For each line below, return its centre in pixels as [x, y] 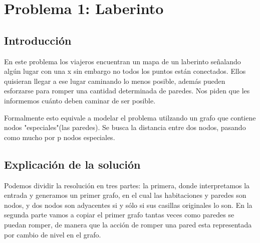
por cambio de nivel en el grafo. [53, 234]
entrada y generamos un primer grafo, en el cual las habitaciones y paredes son [125, 195]
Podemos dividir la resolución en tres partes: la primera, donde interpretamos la [127, 185]
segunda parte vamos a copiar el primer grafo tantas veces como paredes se [119, 215]
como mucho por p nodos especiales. [60, 137]
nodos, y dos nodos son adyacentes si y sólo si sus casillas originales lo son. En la [128, 205]
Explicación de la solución [72, 164]
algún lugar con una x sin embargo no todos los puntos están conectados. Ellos [125, 71]
